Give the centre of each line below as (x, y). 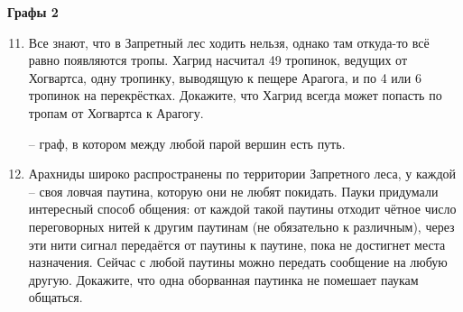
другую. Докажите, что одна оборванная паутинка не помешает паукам (223, 279)
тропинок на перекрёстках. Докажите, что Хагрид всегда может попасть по (235, 95)
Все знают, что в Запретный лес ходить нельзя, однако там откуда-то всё (229, 42)
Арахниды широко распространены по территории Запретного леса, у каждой (242, 174)
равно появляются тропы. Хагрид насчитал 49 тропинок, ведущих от (218, 60)
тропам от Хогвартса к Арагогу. (116, 112)
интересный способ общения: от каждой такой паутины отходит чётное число (242, 209)
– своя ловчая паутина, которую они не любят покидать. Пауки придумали (233, 191)
